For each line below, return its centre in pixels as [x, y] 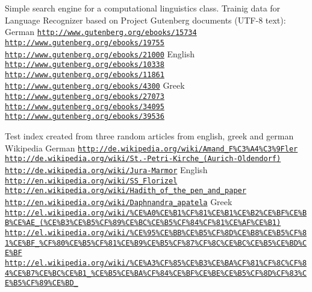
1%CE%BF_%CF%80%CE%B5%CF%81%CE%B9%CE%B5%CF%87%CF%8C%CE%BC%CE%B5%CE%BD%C [156, 243]
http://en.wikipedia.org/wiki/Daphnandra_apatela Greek [119, 201]
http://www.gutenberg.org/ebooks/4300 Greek [95, 85]
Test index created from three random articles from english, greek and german [149, 136]
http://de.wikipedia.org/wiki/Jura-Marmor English [106, 170]
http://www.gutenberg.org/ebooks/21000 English [100, 53]
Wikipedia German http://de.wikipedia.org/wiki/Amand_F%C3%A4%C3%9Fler [151, 148]
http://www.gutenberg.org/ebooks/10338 [85, 65]
